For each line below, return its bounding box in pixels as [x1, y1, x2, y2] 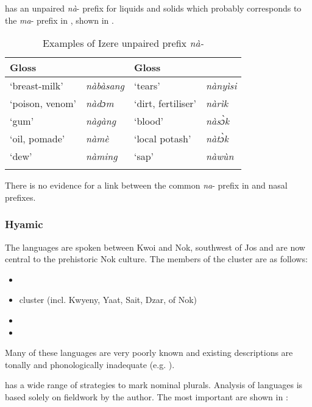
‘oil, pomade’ [10, 131, 65, 146]
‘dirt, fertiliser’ [133, 96, 197, 111]
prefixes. [5, 190, 36, 203]
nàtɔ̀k [206, 131, 229, 146]
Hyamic [5, 217, 43, 232]
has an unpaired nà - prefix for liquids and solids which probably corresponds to [5, 2, 302, 14]
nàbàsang [86, 78, 124, 93]
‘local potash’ [133, 131, 191, 146]
